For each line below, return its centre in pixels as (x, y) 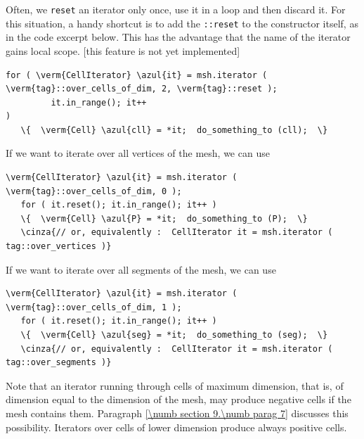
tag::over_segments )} (59, 363)
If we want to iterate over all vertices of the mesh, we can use (138, 153)
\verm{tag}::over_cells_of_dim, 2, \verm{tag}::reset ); (142, 89)
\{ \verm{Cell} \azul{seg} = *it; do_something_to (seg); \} (174, 335)
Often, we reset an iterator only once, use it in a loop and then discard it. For (176, 9)
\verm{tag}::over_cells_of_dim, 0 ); (94, 191)
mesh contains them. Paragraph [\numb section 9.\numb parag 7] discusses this (177, 413)
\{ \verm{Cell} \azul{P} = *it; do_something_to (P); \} (164, 218)
